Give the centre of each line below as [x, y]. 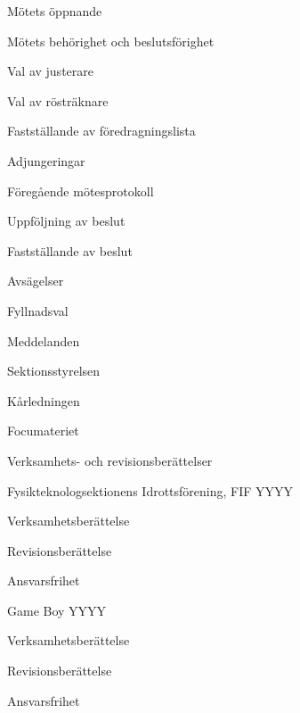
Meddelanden [44, 340]
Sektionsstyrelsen [54, 371]
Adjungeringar [46, 160]
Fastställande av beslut [70, 250]
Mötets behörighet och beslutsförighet [111, 41]
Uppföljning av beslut [66, 221]
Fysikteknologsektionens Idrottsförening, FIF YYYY [150, 490]
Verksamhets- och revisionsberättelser [110, 460]
